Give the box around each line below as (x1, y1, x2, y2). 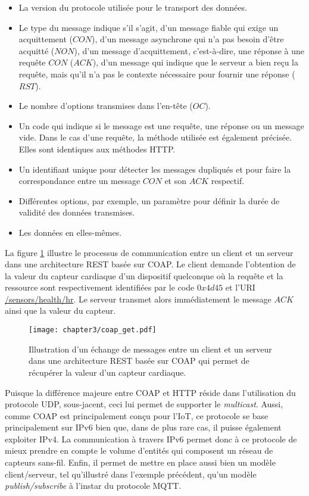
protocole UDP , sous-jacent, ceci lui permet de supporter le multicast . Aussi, (5, 398, 283, 410)
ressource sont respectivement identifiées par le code (5, 281, 195, 294)
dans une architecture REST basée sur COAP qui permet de (29, 354, 249, 367)
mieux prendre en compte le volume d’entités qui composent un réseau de (5, 444, 273, 457)
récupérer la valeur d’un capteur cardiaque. (29, 366, 186, 378)
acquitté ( (18, 44, 55, 57)
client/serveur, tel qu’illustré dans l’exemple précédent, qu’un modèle (5, 467, 257, 480)
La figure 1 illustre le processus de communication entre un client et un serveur (5, 246, 294, 258)
